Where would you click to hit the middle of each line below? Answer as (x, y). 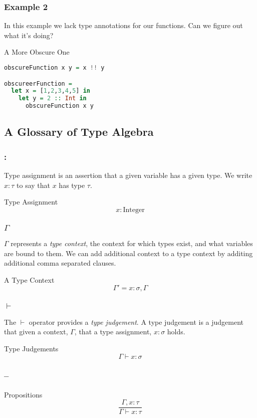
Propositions (23, 394)
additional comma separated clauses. (60, 263)
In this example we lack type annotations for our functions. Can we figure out (123, 25)
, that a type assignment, (113, 332)
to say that (33, 185)
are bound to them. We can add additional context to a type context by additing (128, 253)
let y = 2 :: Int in (52, 98)
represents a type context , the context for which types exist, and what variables (132, 243)
